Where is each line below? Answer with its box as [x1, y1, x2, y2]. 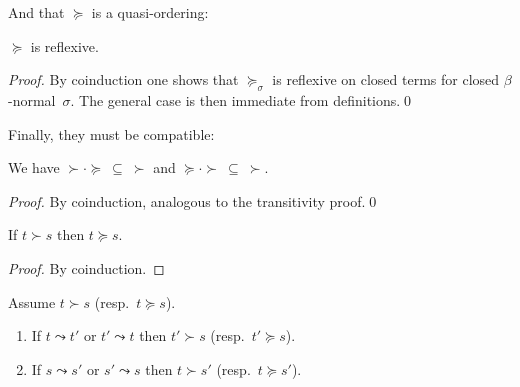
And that [8, 2, 65, 22]
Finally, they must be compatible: [8, 123, 215, 144]
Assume [8, 291, 56, 312]
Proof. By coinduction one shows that [8, 69, 239, 90]
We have [8, 157, 60, 178]
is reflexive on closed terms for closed [272, 69, 500, 90]
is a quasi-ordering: [91, 2, 209, 22]
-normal [8, 89, 56, 110]
